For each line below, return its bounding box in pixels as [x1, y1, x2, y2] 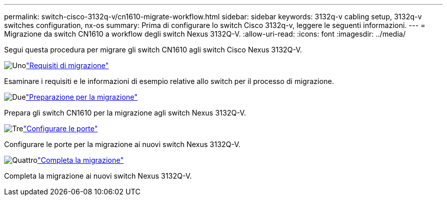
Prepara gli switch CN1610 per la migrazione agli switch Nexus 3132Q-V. [4, 108, 246, 117]
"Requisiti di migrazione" [26, 61, 109, 70]
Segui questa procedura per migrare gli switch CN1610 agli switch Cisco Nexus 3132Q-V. [4, 45, 302, 54]
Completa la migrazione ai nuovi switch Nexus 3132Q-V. [4, 172, 192, 180]
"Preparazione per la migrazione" [26, 93, 138, 101]
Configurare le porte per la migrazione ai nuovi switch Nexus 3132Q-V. [4, 140, 241, 149]
